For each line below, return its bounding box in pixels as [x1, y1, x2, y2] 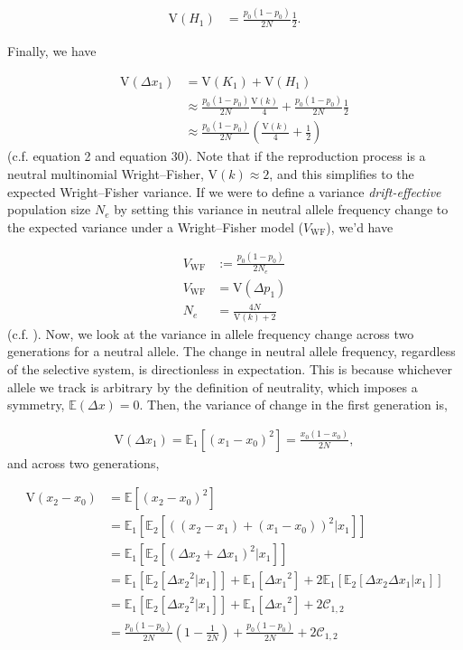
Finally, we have [7, 42, 97, 61]
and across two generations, [7, 453, 160, 472]
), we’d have [326, 217, 394, 236]
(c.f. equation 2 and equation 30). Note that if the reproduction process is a [7, 146, 426, 165]
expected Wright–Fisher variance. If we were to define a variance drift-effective [7, 182, 441, 201]
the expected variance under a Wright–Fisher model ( [7, 217, 303, 236]
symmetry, [7, 395, 65, 414]
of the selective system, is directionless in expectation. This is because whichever [7, 359, 453, 378]
